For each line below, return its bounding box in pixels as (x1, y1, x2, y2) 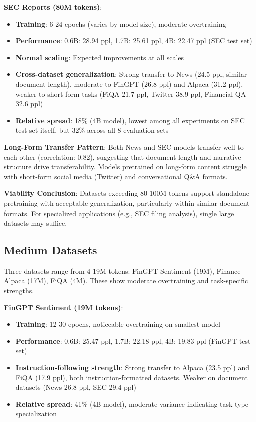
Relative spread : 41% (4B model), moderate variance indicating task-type (15, 398, 248, 409)
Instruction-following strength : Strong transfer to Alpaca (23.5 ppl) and (15, 362, 249, 373)
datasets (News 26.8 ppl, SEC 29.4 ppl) (15, 382, 136, 392)
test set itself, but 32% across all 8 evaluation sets (15, 125, 169, 135)
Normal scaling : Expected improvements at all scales (15, 52, 184, 62)
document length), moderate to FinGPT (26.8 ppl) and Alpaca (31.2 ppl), (15, 78, 243, 89)
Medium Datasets (4, 242, 97, 258)
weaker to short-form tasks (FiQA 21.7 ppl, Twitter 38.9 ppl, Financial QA (15, 88, 246, 99)
